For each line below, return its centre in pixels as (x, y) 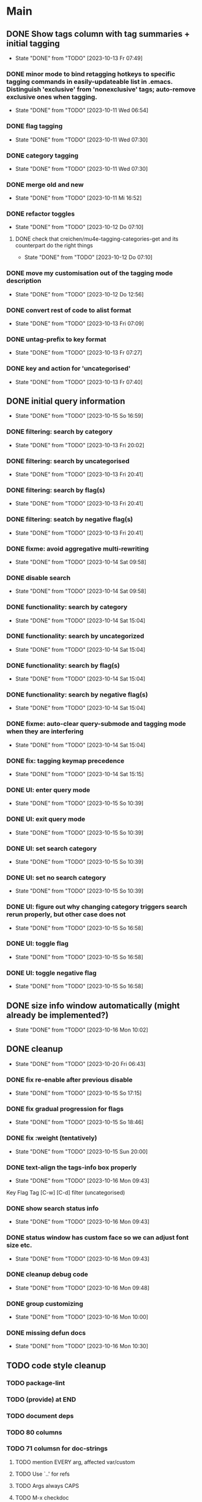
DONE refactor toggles (41, 214)
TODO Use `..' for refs (43, 1474)
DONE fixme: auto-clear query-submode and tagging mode (96, 724)
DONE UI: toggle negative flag (51, 973)
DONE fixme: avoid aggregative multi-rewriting (77, 548)
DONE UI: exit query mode (46, 819)
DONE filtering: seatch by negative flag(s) (70, 519)
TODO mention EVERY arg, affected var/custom (75, 1462)
